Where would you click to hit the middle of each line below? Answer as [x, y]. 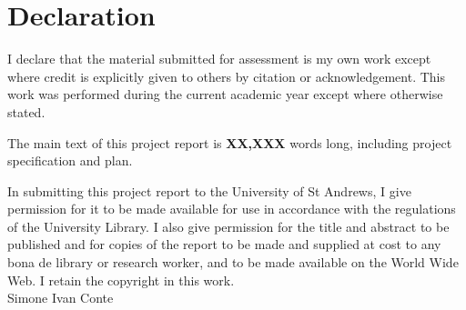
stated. [26, 111]
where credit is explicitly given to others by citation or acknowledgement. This [227, 76]
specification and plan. [70, 160]
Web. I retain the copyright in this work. [121, 280]
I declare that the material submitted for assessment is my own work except [219, 59]
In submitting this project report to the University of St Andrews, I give [209, 190]
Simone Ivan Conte [61, 298]
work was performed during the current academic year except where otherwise [225, 94]
